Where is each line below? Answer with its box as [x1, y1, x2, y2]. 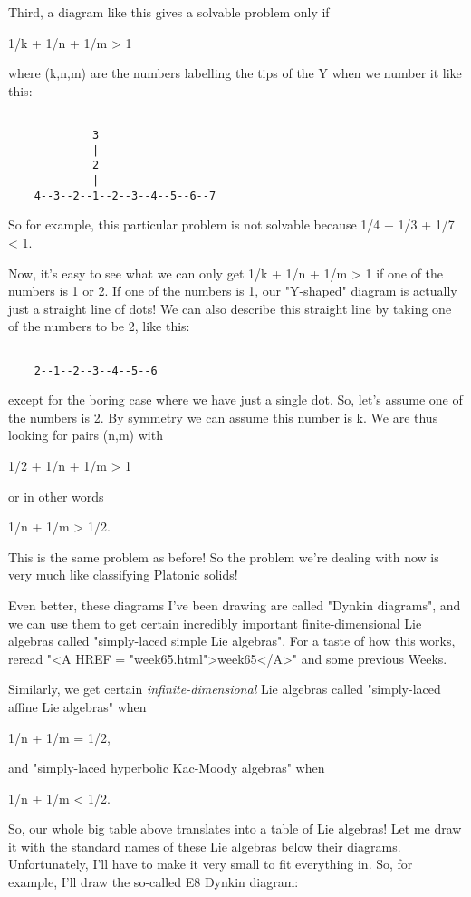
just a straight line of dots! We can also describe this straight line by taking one [8, 298, 452, 317]
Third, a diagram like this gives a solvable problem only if [8, 3, 330, 21]
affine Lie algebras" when [8, 697, 147, 716]
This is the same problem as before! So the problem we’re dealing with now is [8, 547, 439, 566]
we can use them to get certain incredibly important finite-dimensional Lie [8, 613, 422, 632]
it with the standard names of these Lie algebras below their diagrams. [8, 836, 401, 855]
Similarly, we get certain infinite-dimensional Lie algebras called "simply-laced [8, 679, 441, 698]
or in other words [8, 486, 104, 505]
